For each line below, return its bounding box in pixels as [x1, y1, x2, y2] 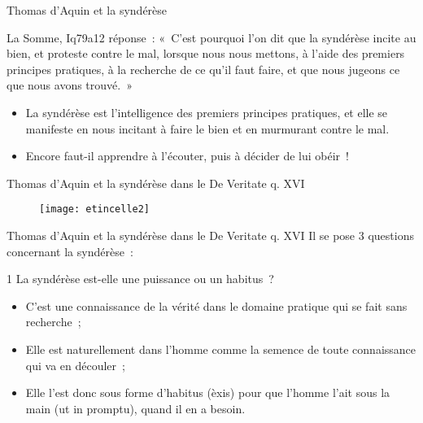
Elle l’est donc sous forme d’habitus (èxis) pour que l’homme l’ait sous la [25, 384, 390, 401]
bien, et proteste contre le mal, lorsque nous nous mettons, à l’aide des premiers [7, 45, 405, 62]
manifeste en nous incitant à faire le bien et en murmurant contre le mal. [25, 120, 390, 137]
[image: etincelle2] [39, 203, 150, 216]
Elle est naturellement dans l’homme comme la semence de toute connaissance [25, 340, 416, 357]
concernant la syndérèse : [7, 242, 133, 259]
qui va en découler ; [25, 356, 125, 373]
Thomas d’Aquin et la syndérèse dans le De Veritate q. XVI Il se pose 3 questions [7, 227, 414, 243]
